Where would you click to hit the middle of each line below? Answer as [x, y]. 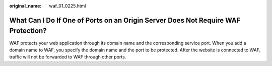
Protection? [28, 31]
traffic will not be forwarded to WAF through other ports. [68, 57]
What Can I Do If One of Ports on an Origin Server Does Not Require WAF [125, 20]
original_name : [25, 6]
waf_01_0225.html [67, 6]
